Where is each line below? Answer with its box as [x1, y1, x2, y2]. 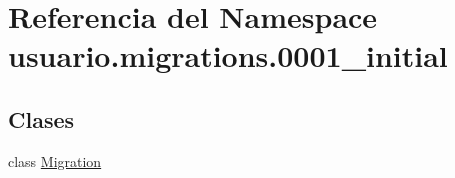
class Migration [8, 150, 102, 171]
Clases [8, 103, 75, 134]
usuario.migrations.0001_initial [8, 35, 448, 76]
